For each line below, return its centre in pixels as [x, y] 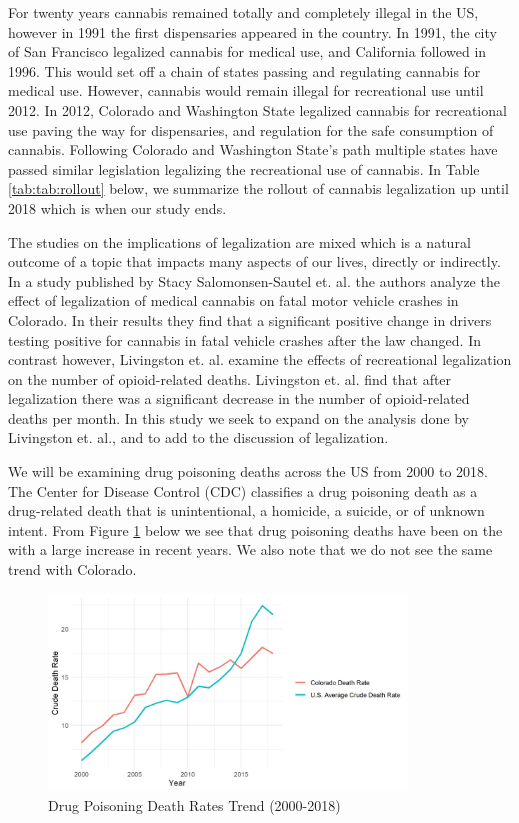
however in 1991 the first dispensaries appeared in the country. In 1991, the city [252, 31]
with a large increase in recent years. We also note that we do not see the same [250, 549]
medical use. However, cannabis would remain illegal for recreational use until [246, 90]
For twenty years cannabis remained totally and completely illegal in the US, [243, 12]
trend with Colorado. [72, 569]
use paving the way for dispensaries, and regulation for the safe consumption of [251, 129]
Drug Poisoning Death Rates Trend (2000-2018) [194, 805]
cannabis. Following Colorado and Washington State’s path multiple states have [253, 149]
